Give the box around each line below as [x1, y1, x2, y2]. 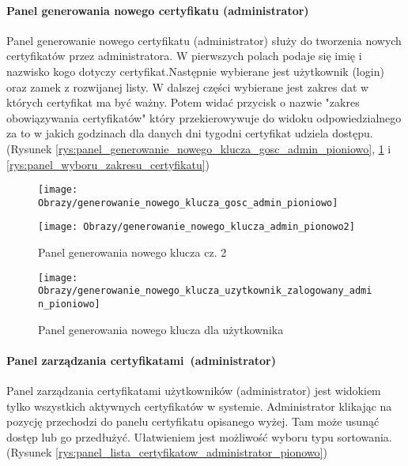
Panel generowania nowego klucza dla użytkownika [38, 321, 284, 337]
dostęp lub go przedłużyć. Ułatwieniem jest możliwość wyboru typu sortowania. [6, 428, 392, 445]
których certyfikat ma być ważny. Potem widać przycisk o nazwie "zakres [6, 94, 360, 111]
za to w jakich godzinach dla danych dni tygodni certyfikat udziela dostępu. [6, 125, 373, 141]
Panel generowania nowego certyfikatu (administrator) [6, 2, 309, 18]
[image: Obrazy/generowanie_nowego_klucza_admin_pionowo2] [38, 221, 355, 233]
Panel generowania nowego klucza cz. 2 [38, 244, 227, 261]
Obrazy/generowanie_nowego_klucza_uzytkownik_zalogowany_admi [38, 285, 372, 297]
